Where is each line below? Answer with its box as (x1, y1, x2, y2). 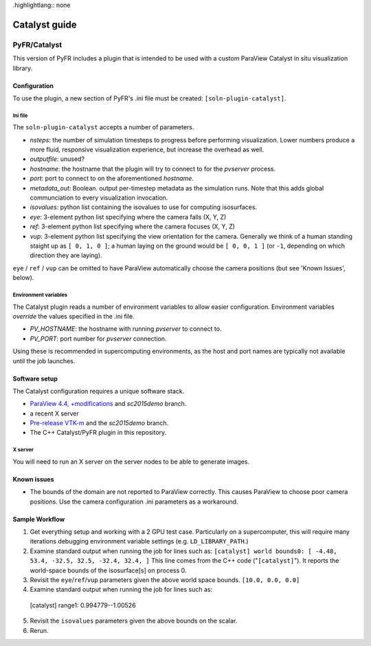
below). (12, 274, 34, 282)
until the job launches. (12, 356, 76, 365)
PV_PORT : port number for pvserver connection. (30, 334, 167, 343)
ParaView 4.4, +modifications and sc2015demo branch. (30, 400, 187, 408)
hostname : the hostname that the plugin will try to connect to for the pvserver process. (30, 164, 276, 173)
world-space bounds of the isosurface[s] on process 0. (30, 566, 187, 574)
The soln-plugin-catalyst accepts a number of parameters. (12, 123, 194, 131)
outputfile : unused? (30, 155, 85, 163)
